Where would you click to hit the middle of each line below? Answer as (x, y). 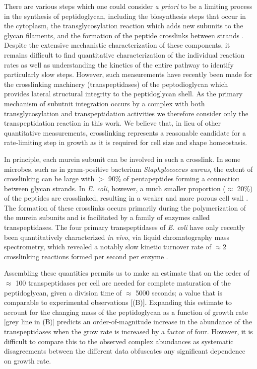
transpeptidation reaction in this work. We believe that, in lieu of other (113, 123)
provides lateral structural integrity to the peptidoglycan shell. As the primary (123, 94)
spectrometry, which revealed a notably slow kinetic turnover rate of (108, 247)
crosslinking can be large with (49, 179)
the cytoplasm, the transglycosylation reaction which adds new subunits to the (124, 26)
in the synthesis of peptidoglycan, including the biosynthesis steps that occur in (125, 16)
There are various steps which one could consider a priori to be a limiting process (128, 6)
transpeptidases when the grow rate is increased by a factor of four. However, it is (128, 331)
